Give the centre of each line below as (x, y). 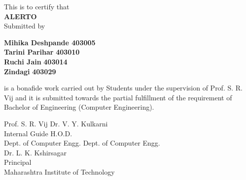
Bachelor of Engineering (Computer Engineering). (79, 107)
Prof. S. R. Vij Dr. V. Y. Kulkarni (56, 123)
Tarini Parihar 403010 (42, 52)
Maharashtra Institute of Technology (59, 171)
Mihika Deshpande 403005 (50, 42)
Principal (18, 162)
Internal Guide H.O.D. (38, 133)
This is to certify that (37, 6)
